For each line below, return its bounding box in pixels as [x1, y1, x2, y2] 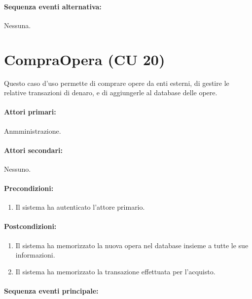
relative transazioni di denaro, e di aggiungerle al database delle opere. [4, 87, 217, 98]
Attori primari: [4, 107, 56, 117]
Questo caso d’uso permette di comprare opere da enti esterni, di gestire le [4, 77, 229, 88]
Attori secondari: [4, 145, 63, 155]
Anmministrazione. [4, 125, 61, 136]
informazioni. [15, 250, 55, 260]
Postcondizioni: [4, 221, 57, 231]
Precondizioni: [4, 183, 54, 193]
